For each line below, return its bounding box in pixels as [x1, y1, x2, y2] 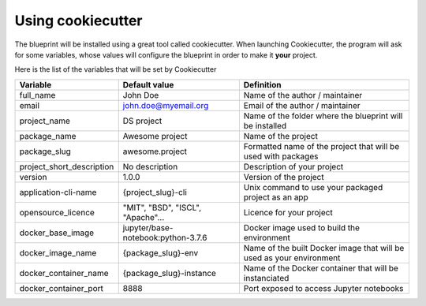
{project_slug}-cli [122, 186, 187, 197]
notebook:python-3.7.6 [122, 232, 207, 243]
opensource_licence [19, 207, 95, 218]
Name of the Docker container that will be [243, 263, 398, 274]
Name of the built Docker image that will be [243, 242, 405, 253]
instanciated [243, 272, 290, 283]
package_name [19, 130, 77, 141]
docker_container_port [19, 282, 104, 293]
